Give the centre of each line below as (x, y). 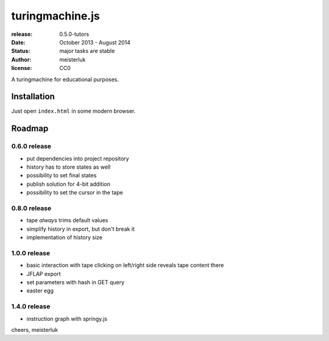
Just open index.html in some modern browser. (73, 111)
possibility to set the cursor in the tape (75, 192)
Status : (21, 51)
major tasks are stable (87, 51)
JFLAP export (44, 273)
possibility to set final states (62, 175)
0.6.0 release (31, 146)
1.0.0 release (31, 253)
